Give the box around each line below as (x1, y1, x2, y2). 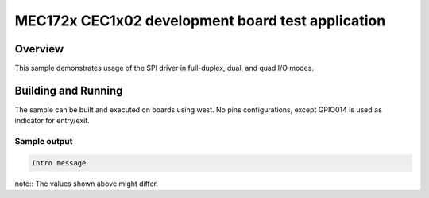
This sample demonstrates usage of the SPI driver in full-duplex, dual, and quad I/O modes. (14, 64, 314, 73)
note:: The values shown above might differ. (14, 179, 159, 188)
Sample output (14, 136, 73, 147)
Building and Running (14, 83, 123, 97)
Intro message (31, 158, 87, 167)
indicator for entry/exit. (14, 116, 91, 126)
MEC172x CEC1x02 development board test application (14, 12, 386, 29)
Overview (14, 42, 64, 56)
